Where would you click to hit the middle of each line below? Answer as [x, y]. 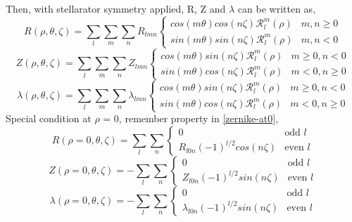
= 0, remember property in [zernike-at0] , [191, 118]
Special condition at [49, 118]
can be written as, [277, 8]
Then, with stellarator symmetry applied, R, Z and [116, 8]
